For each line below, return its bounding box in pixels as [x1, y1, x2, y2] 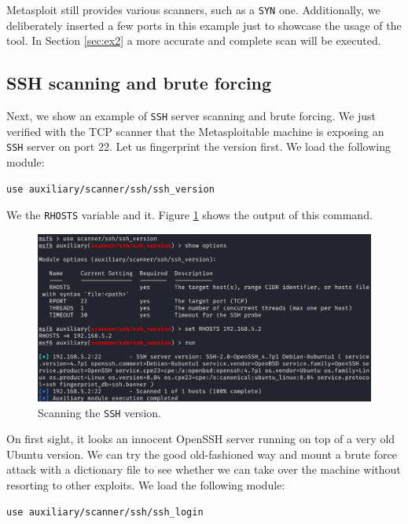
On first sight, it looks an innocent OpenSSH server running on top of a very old [6, 431, 395, 447]
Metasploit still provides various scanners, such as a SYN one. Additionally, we [6, 2, 380, 17]
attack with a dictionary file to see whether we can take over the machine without [6, 461, 401, 478]
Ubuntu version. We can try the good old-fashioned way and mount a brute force [6, 445, 397, 462]
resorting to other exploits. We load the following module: [6, 477, 285, 493]
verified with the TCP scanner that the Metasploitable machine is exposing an [6, 123, 384, 139]
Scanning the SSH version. [38, 404, 161, 420]
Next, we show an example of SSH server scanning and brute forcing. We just [6, 108, 376, 124]
